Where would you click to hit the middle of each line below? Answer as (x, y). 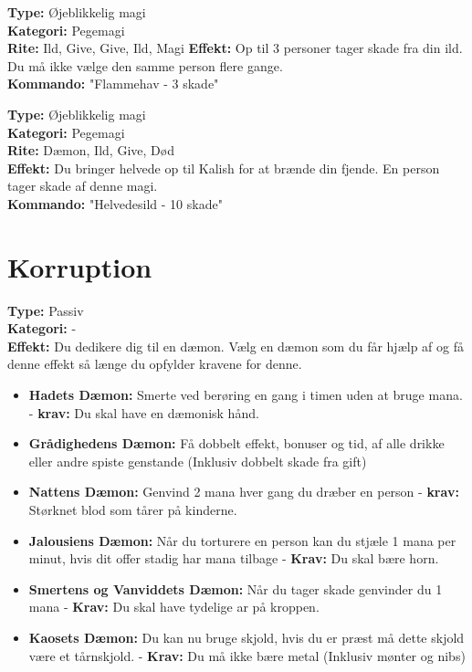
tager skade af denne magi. (83, 186)
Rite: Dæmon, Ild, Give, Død (91, 150)
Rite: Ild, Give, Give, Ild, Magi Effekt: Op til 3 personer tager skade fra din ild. (235, 48)
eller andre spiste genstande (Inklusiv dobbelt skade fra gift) (198, 461)
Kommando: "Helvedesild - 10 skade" (115, 203)
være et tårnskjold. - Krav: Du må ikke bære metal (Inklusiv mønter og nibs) (247, 655)
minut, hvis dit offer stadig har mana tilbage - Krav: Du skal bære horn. (234, 558)
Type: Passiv (46, 310)
